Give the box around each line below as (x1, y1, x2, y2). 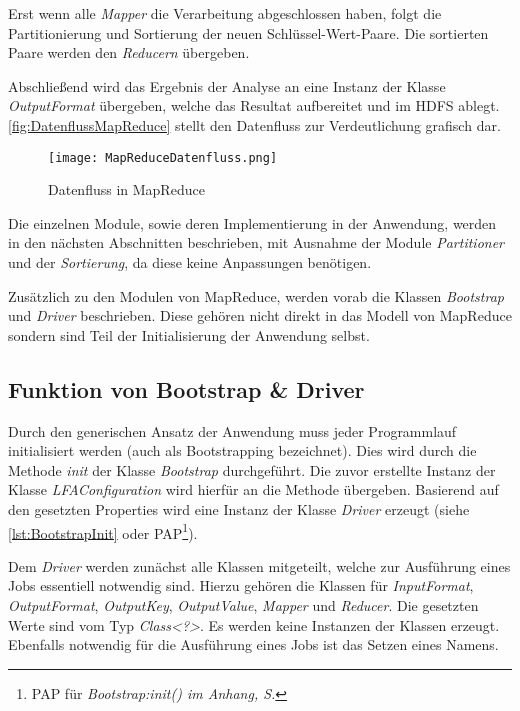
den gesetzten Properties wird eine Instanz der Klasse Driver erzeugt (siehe (8, 498, 470, 519)
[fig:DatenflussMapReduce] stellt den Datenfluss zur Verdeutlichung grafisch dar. (8, 114, 501, 135)
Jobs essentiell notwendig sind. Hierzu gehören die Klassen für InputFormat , (8, 575, 474, 596)
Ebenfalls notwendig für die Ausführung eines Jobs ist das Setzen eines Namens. (8, 634, 499, 655)
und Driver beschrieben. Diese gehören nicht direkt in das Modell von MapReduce (8, 305, 512, 326)
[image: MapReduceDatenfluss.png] (48, 150, 278, 165)
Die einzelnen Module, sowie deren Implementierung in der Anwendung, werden (8, 212, 497, 233)
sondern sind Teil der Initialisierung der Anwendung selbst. (8, 324, 370, 345)
